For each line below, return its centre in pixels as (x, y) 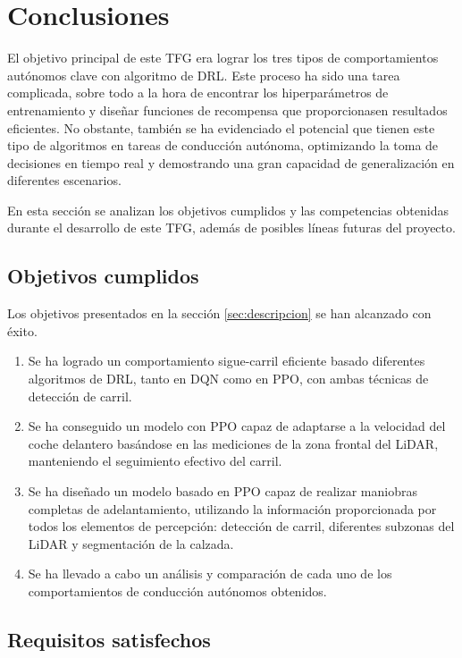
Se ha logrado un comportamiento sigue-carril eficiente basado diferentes (227, 361)
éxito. (22, 330)
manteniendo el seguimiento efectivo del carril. (155, 461)
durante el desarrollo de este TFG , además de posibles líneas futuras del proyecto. (231, 228)
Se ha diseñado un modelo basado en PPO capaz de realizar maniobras (223, 491)
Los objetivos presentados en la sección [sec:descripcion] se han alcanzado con (219, 313)
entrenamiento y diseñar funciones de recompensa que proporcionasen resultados (227, 110)
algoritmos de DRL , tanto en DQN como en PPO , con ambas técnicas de (228, 379)
